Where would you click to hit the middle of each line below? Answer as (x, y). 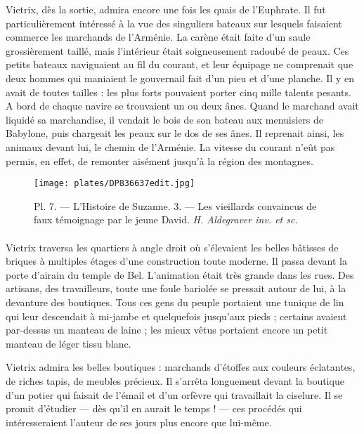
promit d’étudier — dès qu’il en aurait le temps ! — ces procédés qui (154, 408)
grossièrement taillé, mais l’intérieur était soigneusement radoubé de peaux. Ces (177, 50)
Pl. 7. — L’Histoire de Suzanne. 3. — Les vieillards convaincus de (175, 205)
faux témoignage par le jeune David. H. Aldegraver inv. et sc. (166, 219)
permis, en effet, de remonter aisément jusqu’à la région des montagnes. (160, 160)
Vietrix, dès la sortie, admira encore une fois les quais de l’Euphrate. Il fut (166, 9)
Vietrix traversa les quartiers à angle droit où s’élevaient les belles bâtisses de (172, 247)
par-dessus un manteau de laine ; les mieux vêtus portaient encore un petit (167, 330)
